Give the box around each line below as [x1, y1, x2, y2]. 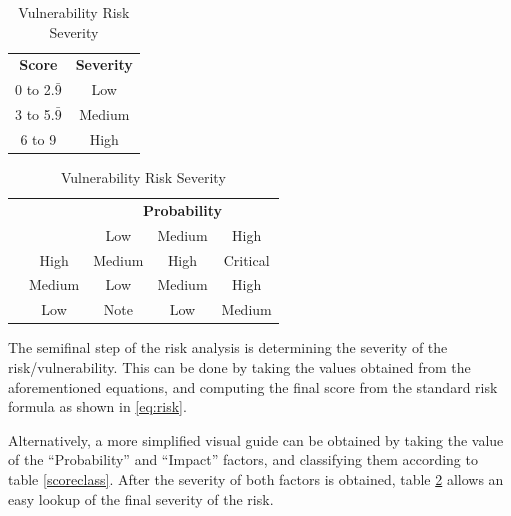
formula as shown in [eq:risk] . [8, 396, 187, 417]
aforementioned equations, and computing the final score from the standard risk [8, 376, 498, 397]
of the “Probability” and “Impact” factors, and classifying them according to [8, 449, 478, 470]
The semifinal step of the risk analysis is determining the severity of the [8, 337, 448, 358]
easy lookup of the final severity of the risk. [8, 488, 274, 509]
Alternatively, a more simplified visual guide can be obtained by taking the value [8, 429, 504, 450]
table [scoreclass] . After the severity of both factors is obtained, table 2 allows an [8, 468, 504, 489]
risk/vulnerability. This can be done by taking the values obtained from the [8, 356, 471, 377]
